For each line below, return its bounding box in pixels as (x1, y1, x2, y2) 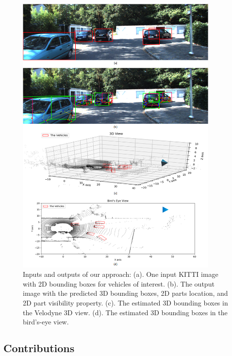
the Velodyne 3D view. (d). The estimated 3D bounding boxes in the (23, 307, 228, 317)
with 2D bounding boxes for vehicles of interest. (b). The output (23, 278, 215, 288)
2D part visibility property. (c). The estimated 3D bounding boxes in (23, 298, 228, 308)
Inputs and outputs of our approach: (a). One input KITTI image (23, 269, 218, 279)
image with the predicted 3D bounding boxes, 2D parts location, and (23, 288, 228, 298)
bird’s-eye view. (23, 317, 69, 327)
